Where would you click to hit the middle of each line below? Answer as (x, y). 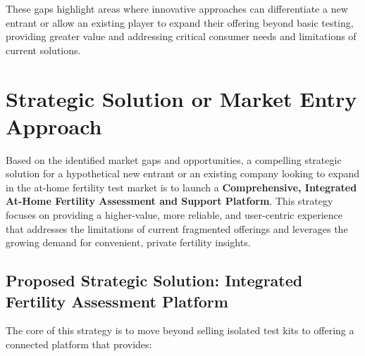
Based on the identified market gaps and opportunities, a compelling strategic (174, 159)
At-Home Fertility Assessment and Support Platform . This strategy (169, 201)
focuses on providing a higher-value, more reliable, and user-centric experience (174, 215)
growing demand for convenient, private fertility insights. (128, 242)
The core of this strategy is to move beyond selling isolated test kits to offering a (180, 330)
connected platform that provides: (79, 344)
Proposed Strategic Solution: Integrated (154, 280)
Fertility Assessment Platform (117, 301)
